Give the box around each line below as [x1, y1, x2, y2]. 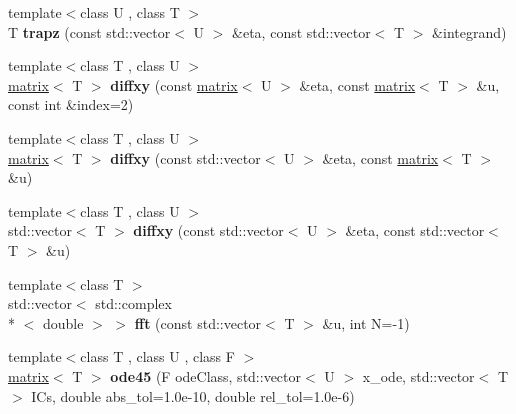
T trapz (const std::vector [8, 21, 171, 42]
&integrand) [432, 21, 507, 42]
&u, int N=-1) [322, 312, 410, 333]
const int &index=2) [8, 94, 134, 115]
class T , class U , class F [80, 346, 235, 367]
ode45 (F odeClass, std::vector [110, 365, 302, 386]
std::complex [95, 293, 172, 314]
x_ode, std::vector [362, 365, 475, 386]
